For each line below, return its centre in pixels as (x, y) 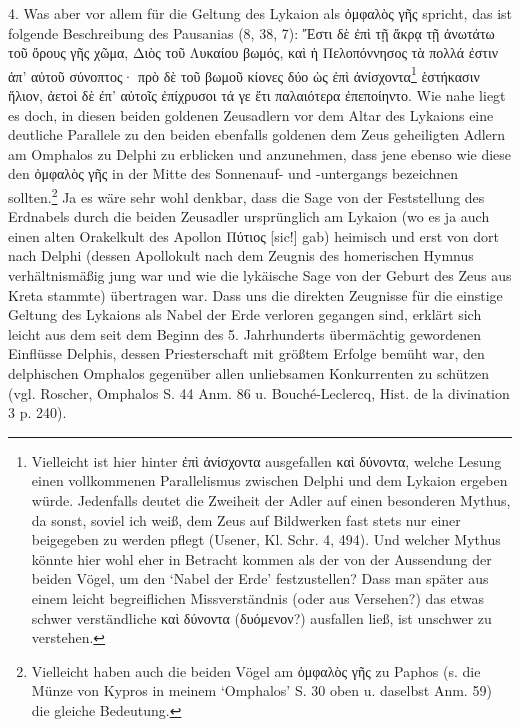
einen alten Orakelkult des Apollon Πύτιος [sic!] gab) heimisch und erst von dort (253, 235)
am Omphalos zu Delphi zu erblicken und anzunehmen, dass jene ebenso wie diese (260, 153)
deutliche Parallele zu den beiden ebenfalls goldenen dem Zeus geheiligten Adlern (257, 134)
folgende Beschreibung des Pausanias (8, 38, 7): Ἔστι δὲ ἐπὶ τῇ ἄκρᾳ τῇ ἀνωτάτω (251, 32)
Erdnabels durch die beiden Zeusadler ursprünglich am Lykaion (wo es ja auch (249, 216)
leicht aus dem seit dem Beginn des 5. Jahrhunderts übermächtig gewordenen (244, 333)
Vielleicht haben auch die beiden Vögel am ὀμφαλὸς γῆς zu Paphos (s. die (256, 670)
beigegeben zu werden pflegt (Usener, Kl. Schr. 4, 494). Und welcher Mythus (266, 539)
